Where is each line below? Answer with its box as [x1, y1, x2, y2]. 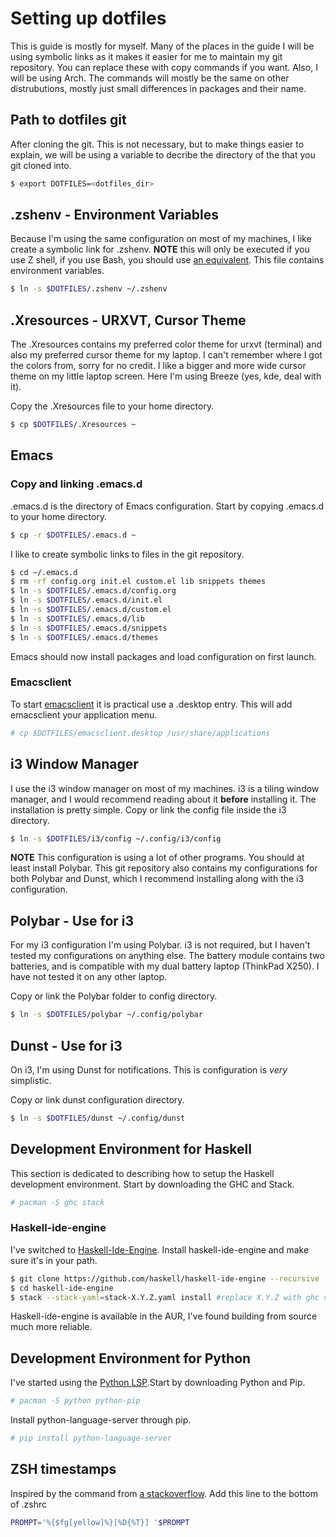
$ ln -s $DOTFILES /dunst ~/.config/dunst [10, 1113, 186, 1123]
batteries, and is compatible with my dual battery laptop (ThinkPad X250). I [10, 960, 320, 972]
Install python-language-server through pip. [10, 1414, 192, 1426]
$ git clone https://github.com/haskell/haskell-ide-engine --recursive [10, 1273, 320, 1284]
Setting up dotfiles [10, 7, 167, 30]
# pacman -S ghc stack [10, 1197, 105, 1207]
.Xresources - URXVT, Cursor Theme [10, 312, 247, 329]
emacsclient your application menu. [10, 708, 158, 721]
